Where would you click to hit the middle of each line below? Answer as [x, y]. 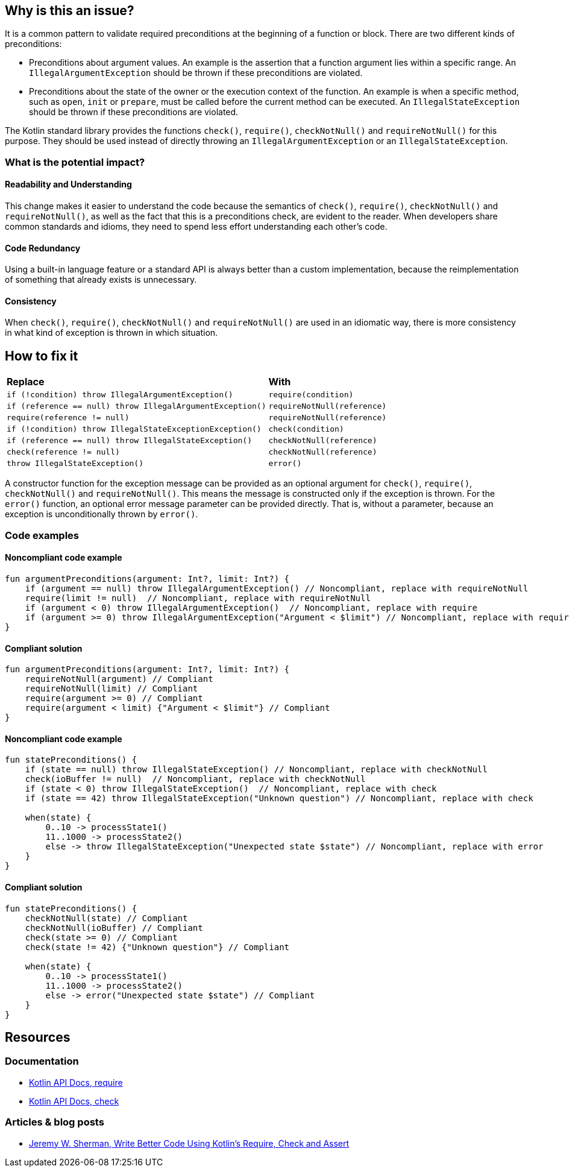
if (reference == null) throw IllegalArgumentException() [137, 406]
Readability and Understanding [68, 184]
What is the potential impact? [75, 162]
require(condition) [311, 395]
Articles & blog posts [55, 1122]
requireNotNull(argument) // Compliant [119, 679]
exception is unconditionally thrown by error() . [102, 514]
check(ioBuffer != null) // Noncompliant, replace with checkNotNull [195, 779]
